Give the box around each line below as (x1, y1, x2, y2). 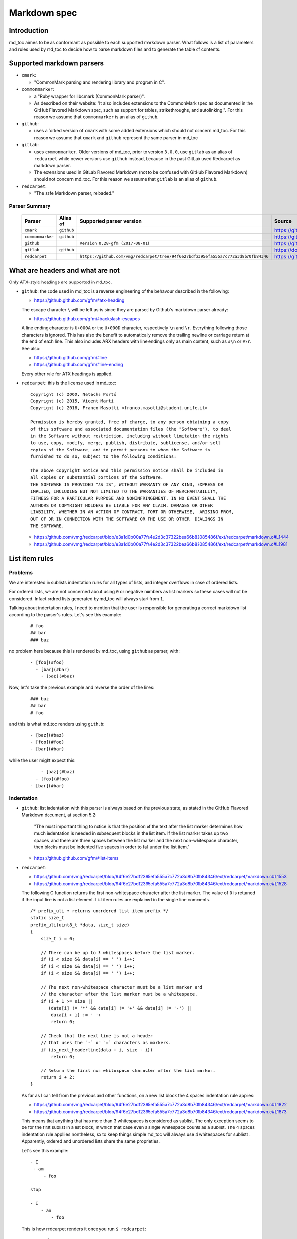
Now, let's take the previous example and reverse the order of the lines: (9, 684, 155, 690)
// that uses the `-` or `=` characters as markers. (40, 1040, 172, 1046)
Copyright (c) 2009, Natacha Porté (30, 392, 117, 397)
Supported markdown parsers (9, 59, 104, 68)
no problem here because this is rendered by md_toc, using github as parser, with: (9, 648, 180, 654)
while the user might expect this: (9, 757, 76, 763)
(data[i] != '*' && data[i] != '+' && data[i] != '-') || (49, 1005, 193, 1011)
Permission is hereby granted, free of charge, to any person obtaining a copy (30, 419, 229, 425)
